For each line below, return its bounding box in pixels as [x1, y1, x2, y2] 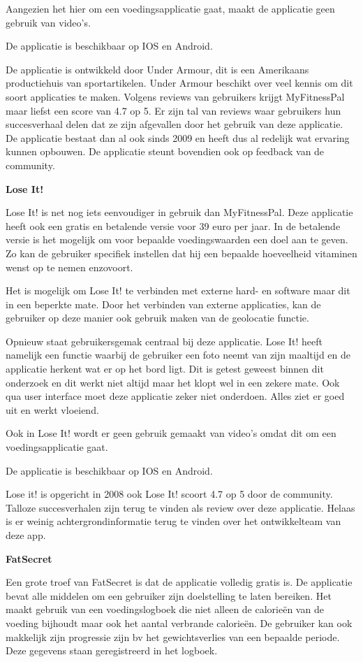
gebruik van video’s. [6, 15, 91, 29]
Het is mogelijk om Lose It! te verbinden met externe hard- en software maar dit [6, 283, 350, 298]
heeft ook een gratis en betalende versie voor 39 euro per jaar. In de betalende [6, 218, 341, 233]
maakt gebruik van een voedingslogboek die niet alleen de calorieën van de [6, 602, 324, 617]
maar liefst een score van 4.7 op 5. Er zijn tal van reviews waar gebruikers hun [6, 103, 341, 117]
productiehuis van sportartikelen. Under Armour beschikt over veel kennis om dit [6, 75, 353, 90]
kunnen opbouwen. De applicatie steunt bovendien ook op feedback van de [6, 144, 325, 159]
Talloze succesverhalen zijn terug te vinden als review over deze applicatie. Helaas [6, 500, 355, 515]
